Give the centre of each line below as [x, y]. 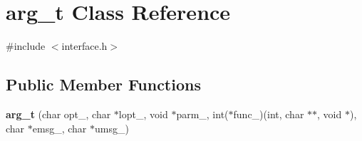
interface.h [84, 46]
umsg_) [112, 128]
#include [26, 46]
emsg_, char [60, 128]
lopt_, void [143, 114]
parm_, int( [202, 114]
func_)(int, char [269, 114]
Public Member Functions [103, 84]
